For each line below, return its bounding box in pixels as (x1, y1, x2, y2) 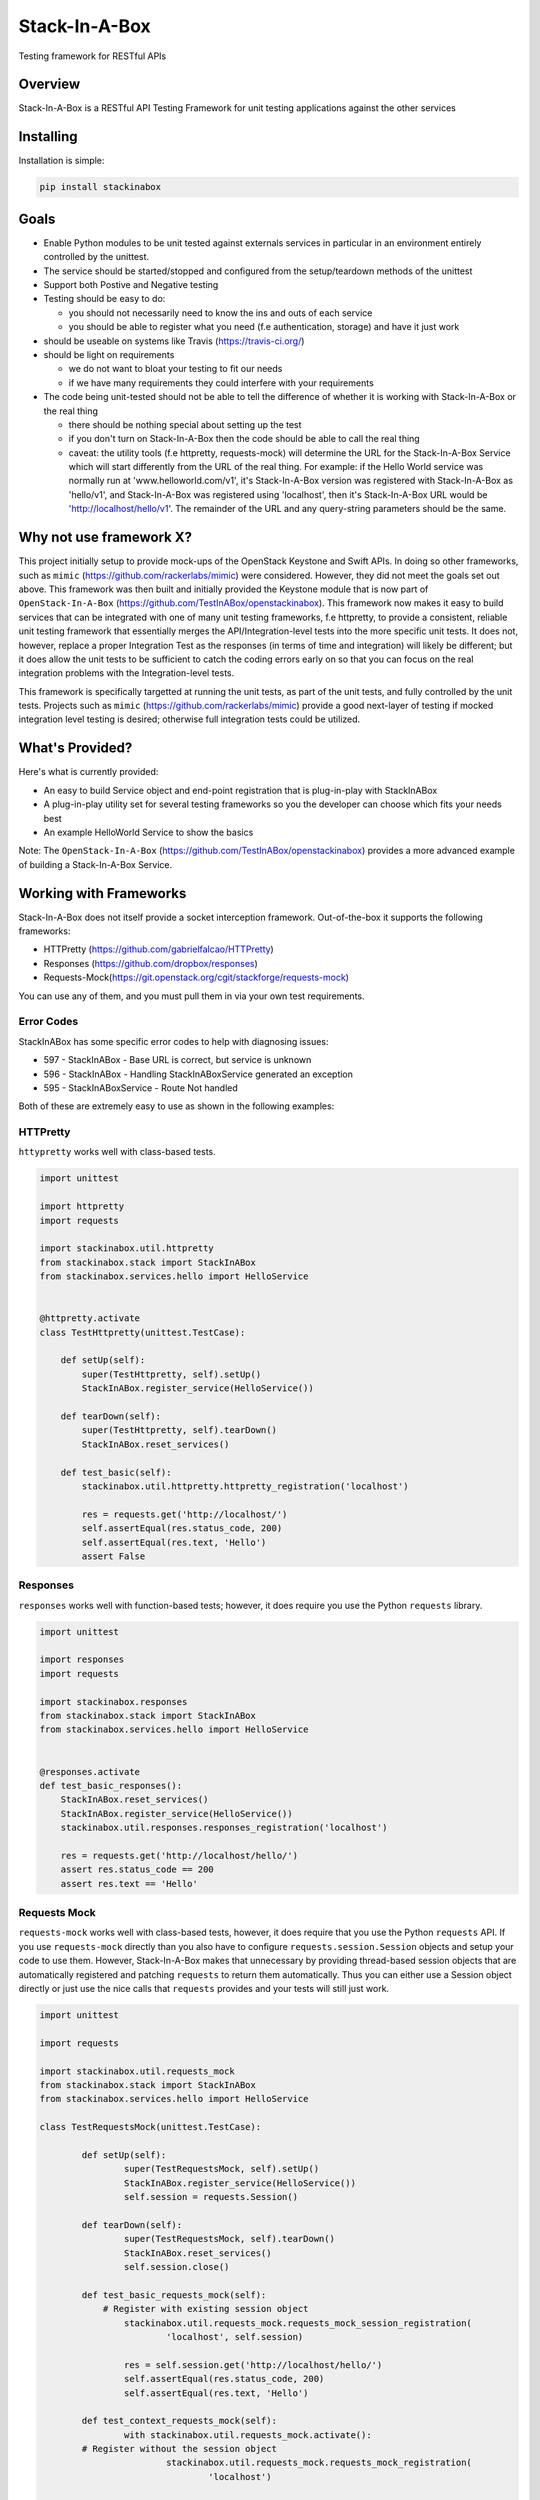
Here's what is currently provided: (18, 766, 159, 778)
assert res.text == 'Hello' (60, 1878, 199, 1889)
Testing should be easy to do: (43, 293, 166, 305)
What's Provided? (18, 740, 133, 757)
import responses (39, 1654, 125, 1665)
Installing (18, 128, 79, 145)
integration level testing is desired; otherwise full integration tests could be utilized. (18, 713, 361, 725)
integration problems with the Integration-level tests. (18, 667, 235, 679)
